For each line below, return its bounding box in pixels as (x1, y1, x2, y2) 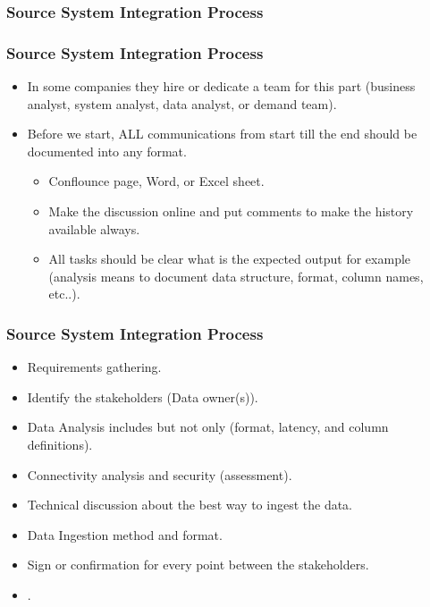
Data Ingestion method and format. (27, 525, 223, 544)
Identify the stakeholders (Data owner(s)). (27, 387, 258, 406)
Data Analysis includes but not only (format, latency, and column (27, 417, 389, 436)
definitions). (27, 435, 93, 453)
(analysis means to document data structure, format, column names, (48, 266, 424, 285)
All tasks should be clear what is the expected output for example (48, 249, 411, 268)
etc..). (48, 284, 80, 303)
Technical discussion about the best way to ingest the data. (27, 495, 352, 514)
